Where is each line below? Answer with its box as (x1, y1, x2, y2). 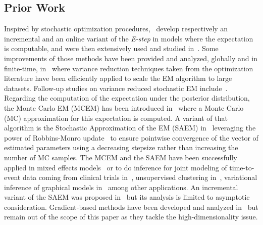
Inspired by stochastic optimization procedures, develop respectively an (4, 23, 228, 34)
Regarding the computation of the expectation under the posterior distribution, (4, 93, 250, 103)
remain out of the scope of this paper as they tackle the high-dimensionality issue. (4, 211, 258, 222)
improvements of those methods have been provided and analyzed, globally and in (4, 53, 257, 63)
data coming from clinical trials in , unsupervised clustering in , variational (22, 172, 257, 183)
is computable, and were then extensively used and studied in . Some (4, 43, 219, 54)
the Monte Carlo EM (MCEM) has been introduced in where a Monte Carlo (4, 102, 244, 113)
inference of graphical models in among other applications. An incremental (4, 182, 238, 192)
